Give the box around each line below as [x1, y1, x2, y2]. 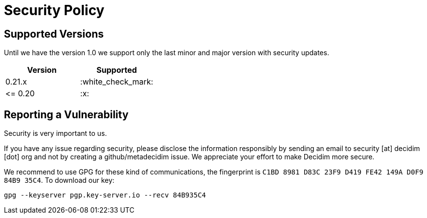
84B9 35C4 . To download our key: [4, 176, 114, 185]
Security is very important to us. [4, 129, 107, 138]
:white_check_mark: [80, 77, 154, 87]
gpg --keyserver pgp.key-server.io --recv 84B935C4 [4, 191, 206, 199]
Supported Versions [4, 27, 104, 40]
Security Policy [4, 2, 105, 19]
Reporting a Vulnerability [4, 108, 129, 121]
